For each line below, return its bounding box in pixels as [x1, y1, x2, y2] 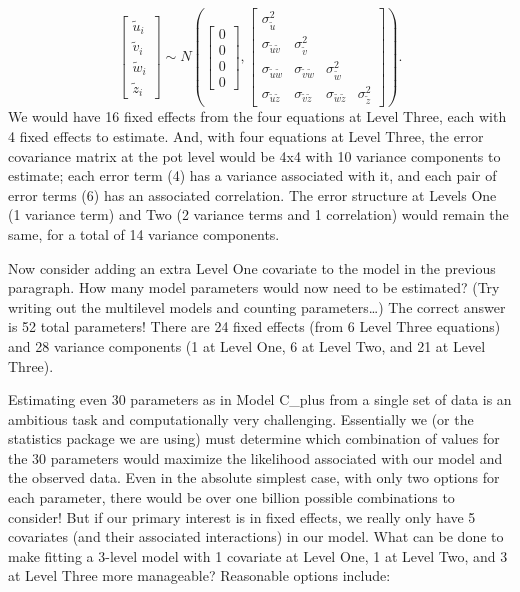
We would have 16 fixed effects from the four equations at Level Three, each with [8, 106, 507, 127]
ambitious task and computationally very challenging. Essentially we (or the [8, 408, 474, 429]
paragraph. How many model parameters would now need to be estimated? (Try [8, 277, 500, 298]
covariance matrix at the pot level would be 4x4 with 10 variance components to [8, 145, 501, 166]
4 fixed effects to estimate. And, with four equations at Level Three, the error [8, 125, 484, 146]
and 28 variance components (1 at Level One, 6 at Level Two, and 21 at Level [8, 335, 486, 356]
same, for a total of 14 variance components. [8, 223, 280, 244]
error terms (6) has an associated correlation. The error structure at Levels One [8, 184, 497, 205]
